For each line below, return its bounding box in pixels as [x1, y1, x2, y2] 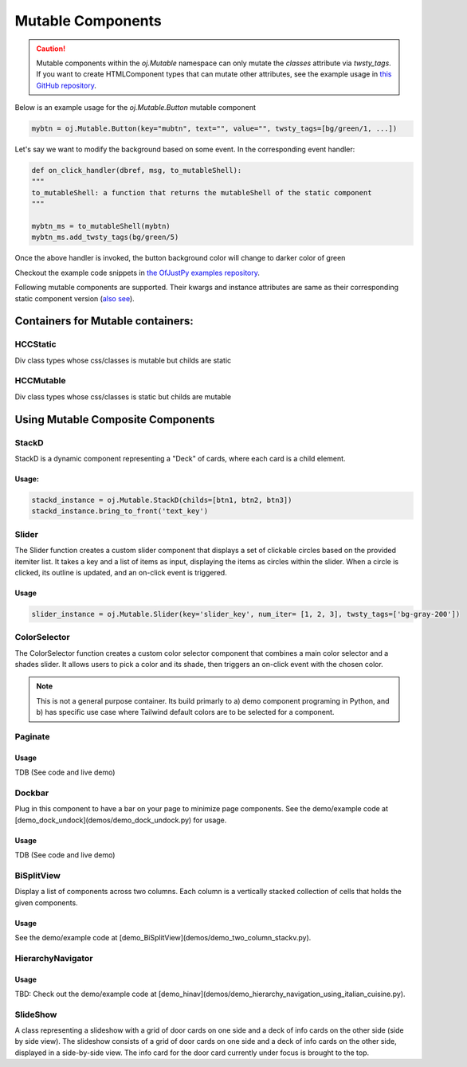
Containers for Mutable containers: [14, 315, 194, 328]
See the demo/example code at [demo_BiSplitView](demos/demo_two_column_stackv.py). [14, 932, 312, 942]
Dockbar [14, 787, 49, 798]
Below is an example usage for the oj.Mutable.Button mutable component [14, 103, 257, 112]
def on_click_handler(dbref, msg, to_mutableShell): [31, 166, 242, 175]
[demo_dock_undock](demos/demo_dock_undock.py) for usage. [14, 815, 227, 825]
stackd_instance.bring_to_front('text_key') [31, 507, 209, 516]
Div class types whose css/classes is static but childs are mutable [14, 391, 232, 402]
